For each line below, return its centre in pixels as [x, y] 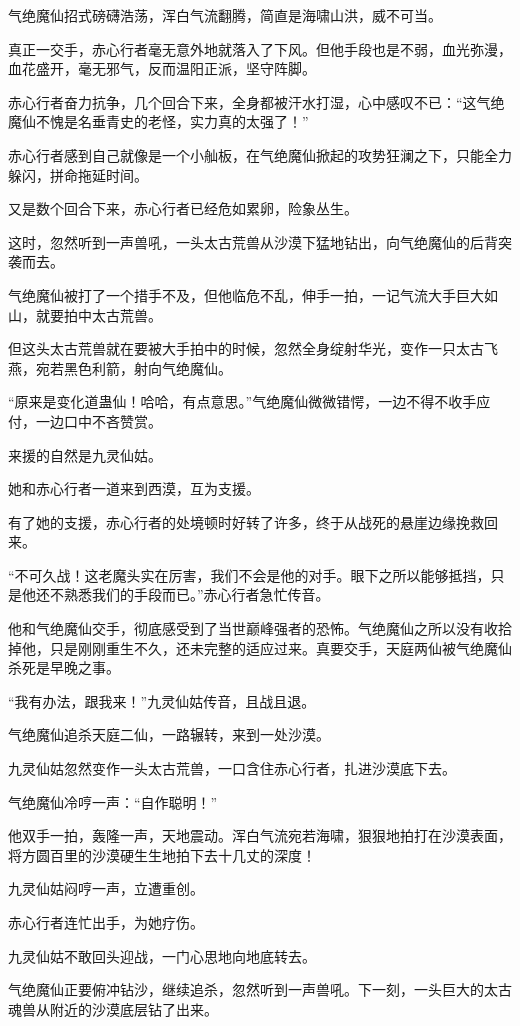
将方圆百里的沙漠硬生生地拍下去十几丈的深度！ [162, 854]
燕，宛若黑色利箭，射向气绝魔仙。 [120, 367]
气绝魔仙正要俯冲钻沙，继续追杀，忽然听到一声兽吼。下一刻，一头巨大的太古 [260, 989]
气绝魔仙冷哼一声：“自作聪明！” [113, 801]
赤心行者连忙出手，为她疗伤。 [106, 922]
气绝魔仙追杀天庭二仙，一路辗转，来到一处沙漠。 [169, 734]
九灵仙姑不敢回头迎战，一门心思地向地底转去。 [162, 955]
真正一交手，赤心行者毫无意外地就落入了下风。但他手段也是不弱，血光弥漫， [260, 48]
